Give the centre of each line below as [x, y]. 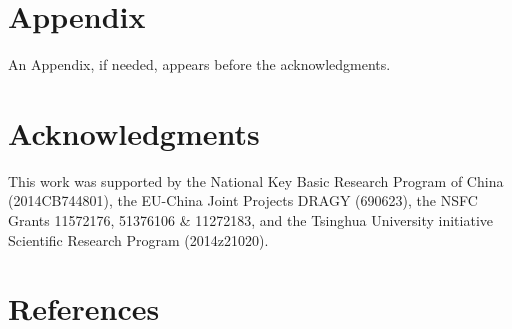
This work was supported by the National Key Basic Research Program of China [256, 180]
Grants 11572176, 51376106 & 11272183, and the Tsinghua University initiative [250, 220]
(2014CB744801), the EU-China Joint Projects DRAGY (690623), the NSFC [243, 200]
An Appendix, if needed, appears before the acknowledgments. [199, 64]
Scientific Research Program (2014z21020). [138, 239]
